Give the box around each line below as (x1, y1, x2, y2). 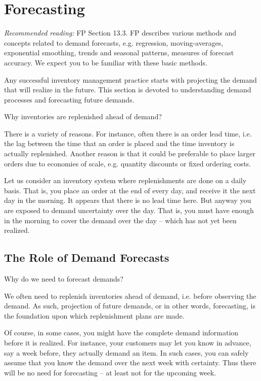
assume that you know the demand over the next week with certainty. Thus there (4, 357, 256, 368)
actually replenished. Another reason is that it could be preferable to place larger (4, 148, 255, 159)
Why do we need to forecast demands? (4, 273, 123, 284)
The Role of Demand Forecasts (4, 250, 169, 265)
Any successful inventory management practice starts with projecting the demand (4, 74, 257, 85)
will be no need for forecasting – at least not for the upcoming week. (4, 367, 216, 377)
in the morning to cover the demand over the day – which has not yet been (4, 215, 237, 225)
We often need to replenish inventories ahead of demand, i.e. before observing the (4, 290, 256, 301)
